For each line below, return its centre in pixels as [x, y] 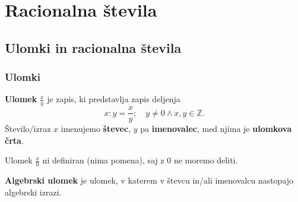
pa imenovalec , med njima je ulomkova [216, 129]
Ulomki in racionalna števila [93, 47]
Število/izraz [28, 129]
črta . [14, 140]
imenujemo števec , [96, 129]
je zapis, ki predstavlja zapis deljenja [114, 99]
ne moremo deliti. [206, 160]
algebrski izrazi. [33, 192]
